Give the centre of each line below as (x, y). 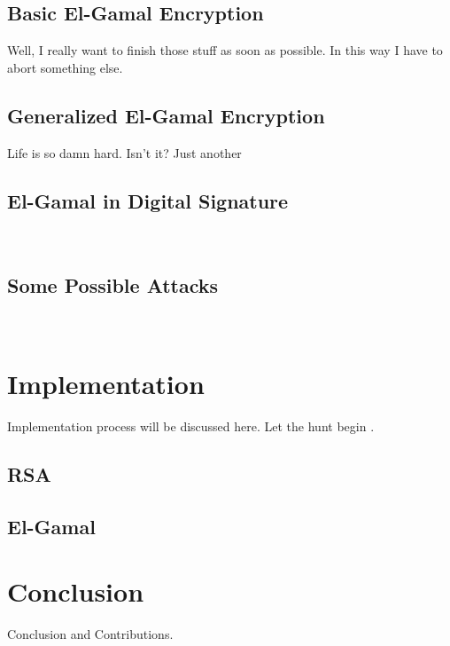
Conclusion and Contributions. (90, 634)
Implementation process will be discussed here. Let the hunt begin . (191, 425)
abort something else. (65, 67)
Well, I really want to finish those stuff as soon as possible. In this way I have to (225, 50)
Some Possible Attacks (113, 285)
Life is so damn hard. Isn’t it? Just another (124, 152)
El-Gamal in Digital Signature (148, 200)
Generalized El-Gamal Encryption (166, 115)
